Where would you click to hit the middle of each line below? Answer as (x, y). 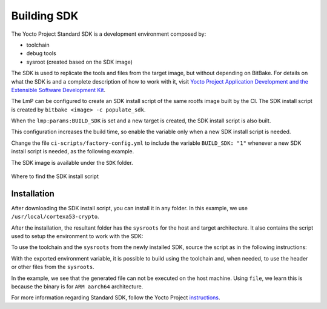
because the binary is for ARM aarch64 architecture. (77, 287)
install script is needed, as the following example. (73, 151)
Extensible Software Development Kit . (58, 90)
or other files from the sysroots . (53, 267)
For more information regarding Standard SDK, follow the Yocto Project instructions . (116, 297)
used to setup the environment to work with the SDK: (77, 236)
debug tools (41, 53)
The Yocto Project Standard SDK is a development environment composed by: (109, 34)
